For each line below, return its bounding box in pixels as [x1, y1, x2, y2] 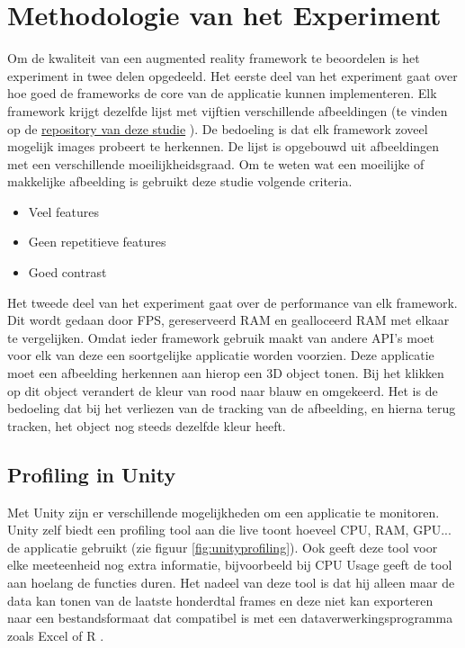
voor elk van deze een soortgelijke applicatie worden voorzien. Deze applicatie [7, 346, 434, 364]
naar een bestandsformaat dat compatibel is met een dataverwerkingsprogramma [7, 608, 453, 627]
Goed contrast [28, 263, 107, 282]
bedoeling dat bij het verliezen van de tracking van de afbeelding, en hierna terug [7, 399, 456, 418]
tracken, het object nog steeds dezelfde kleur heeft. [7, 416, 286, 435]
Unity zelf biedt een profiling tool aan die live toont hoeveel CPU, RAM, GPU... [7, 520, 452, 539]
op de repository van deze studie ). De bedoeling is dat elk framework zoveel [7, 119, 428, 138]
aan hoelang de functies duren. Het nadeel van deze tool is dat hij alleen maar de [7, 572, 455, 591]
